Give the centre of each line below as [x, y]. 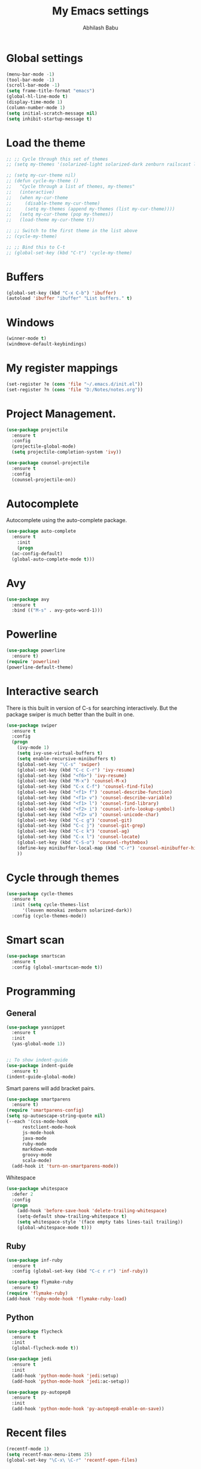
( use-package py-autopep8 [38, 1392]
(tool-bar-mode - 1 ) [31, 80]
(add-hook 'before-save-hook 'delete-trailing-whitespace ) [92, 1211]
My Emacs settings [100, 11]
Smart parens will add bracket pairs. [51, 1088]
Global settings [45, 58]
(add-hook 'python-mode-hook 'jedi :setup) [65, 1375]
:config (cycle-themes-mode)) [49, 916]
